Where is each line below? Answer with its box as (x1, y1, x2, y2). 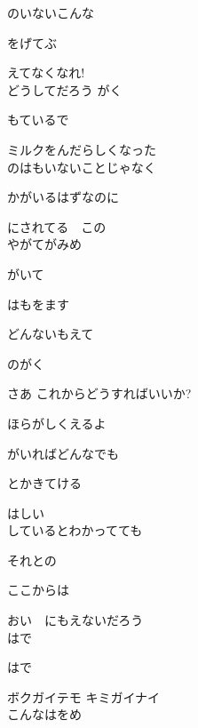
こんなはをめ (7, 705, 82, 724)
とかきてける (7, 474, 82, 492)
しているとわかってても (7, 521, 143, 540)
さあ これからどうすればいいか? (7, 384, 192, 403)
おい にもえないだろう (7, 611, 144, 629)
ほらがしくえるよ (7, 413, 107, 432)
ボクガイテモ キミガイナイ (7, 687, 161, 706)
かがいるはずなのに (7, 188, 119, 206)
